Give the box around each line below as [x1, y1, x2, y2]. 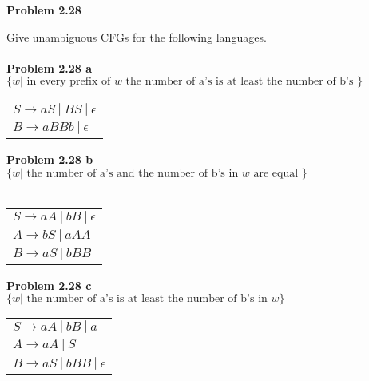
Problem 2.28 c [6, 276, 92, 293]
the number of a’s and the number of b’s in [26, 167, 239, 179]
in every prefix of [26, 76, 111, 88]
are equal [253, 167, 299, 179]
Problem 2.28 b [6, 151, 93, 168]
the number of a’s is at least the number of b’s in [26, 293, 268, 305]
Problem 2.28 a [6, 59, 93, 76]
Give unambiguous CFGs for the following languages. [6, 28, 267, 45]
